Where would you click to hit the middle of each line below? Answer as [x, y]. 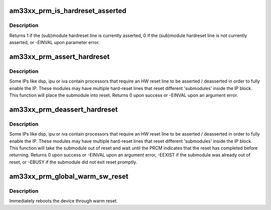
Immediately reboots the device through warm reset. [63, 200]
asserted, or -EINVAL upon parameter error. [54, 42]
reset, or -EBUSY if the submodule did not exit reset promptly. [73, 162]
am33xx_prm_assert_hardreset [59, 57]
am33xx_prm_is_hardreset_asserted [68, 11]
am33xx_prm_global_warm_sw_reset [69, 176]
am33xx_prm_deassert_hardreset [63, 109]
